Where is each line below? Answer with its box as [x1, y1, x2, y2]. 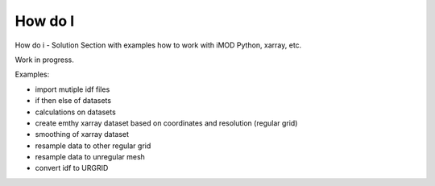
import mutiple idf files [35, 85, 110, 94]
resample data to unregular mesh [35, 152, 145, 162]
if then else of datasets [35, 96, 112, 105]
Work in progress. [14, 55, 74, 64]
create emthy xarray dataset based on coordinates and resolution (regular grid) [35, 118, 298, 128]
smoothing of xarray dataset [35, 130, 129, 139]
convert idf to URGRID [35, 163, 109, 173]
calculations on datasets [35, 107, 116, 117]
